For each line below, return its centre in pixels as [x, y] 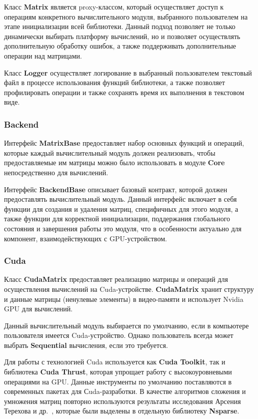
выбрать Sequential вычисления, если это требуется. [86, 345]
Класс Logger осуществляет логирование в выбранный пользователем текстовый [128, 72]
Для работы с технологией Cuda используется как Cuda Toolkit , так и [115, 362]
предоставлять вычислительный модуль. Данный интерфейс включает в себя [120, 199]
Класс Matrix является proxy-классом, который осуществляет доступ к [114, 7]
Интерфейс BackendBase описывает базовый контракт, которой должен [116, 189]
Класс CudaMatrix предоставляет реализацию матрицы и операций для [116, 279]
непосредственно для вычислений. [56, 172]
